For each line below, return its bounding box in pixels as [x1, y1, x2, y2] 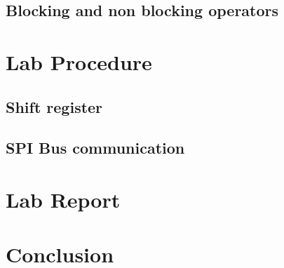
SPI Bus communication [6, 137, 185, 159]
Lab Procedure [6, 47, 152, 76]
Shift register [6, 95, 103, 117]
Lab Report [6, 185, 121, 213]
